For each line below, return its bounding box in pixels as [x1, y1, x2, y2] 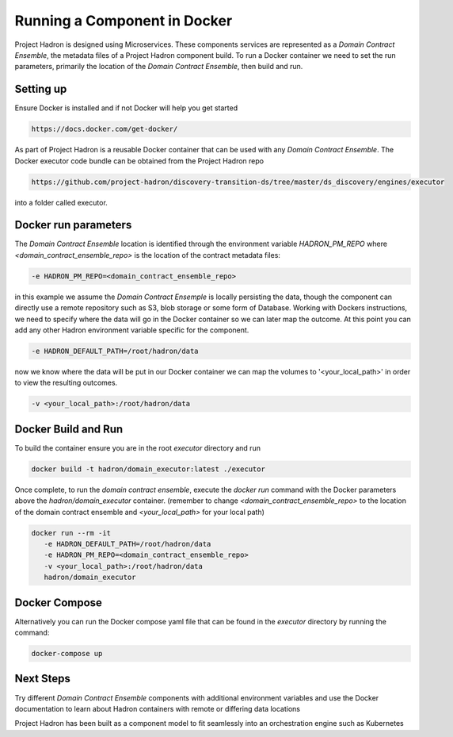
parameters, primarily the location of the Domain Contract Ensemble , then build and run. [14, 62, 303, 71]
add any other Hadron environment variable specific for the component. [14, 325, 249, 335]
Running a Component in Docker [14, 12, 233, 29]
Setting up [14, 83, 67, 96]
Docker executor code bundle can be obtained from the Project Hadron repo [14, 155, 265, 166]
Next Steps [14, 672, 70, 685]
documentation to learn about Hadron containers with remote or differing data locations [14, 704, 301, 713]
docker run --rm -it [31, 528, 111, 537]
